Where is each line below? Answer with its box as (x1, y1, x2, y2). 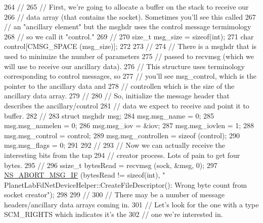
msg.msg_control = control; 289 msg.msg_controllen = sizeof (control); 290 (4, 130, 240, 140)
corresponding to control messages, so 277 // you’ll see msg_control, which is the (4, 71, 256, 81)
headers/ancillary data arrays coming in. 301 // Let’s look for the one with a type (4, 199, 259, 209)
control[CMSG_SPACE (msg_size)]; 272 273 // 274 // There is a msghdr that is (4, 41, 257, 51)
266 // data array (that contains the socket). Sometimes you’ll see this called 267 (4, 11, 256, 22)
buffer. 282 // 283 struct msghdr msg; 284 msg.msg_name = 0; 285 (4, 110, 214, 121)
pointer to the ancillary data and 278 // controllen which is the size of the (4, 80, 235, 91)
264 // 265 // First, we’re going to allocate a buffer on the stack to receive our (4, 2, 249, 12)
